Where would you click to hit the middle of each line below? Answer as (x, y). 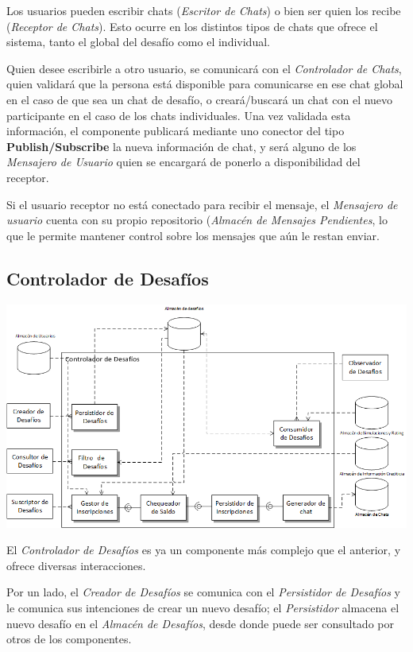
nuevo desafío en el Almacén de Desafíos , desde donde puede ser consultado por (200, 623)
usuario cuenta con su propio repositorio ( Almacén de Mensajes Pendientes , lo (197, 220)
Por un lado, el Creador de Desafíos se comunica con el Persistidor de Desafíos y (203, 592)
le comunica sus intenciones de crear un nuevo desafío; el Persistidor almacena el (203, 608)
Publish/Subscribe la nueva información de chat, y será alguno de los (181, 146)
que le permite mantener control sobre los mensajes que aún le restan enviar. (193, 235)
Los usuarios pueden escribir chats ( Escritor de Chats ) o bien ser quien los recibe (204, 10)
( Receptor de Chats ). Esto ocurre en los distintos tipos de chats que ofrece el (192, 26)
